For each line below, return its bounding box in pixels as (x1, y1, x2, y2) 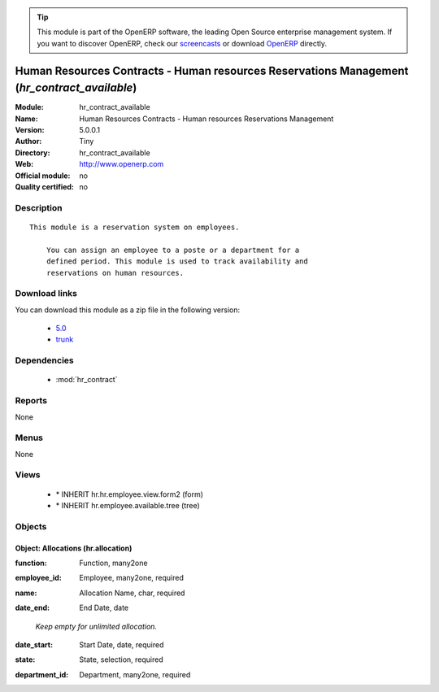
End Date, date (79, 603, 129, 613)
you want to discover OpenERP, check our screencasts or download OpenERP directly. (37, 38, 328, 48)
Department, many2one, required (79, 669, 191, 679)
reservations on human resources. (46, 268, 185, 277)
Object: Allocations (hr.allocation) (15, 543, 133, 553)
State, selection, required (79, 655, 163, 664)
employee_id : (15, 573, 63, 583)
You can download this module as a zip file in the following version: (15, 305, 241, 315)
